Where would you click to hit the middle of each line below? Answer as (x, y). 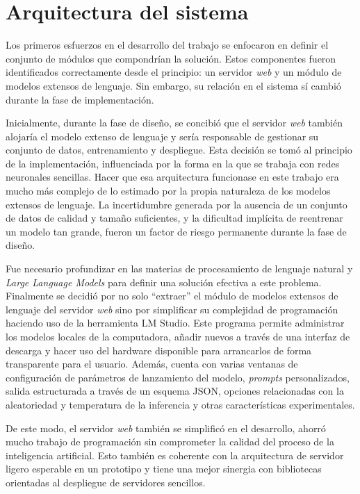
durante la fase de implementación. (80, 99)
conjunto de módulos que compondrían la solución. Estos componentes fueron (171, 58)
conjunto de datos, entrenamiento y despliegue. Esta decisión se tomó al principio (179, 150)
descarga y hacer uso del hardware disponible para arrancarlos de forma (159, 350)
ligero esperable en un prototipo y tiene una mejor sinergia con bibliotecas (164, 469)
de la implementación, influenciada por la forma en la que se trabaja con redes (173, 163)
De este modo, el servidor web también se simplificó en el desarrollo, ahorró (166, 428)
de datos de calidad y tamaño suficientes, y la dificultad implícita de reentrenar (174, 218)
